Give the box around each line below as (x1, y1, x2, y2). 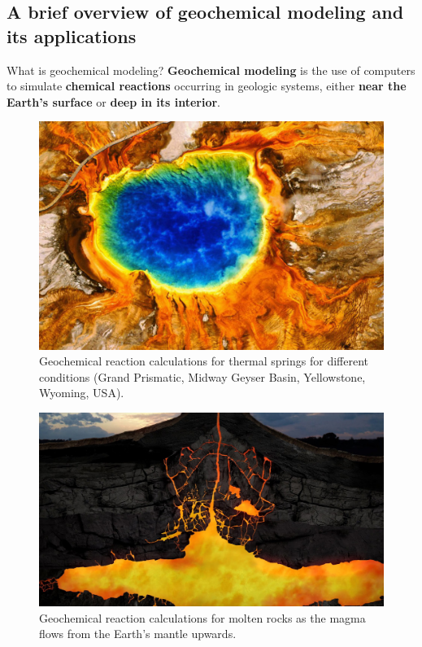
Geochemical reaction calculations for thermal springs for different (39, 352, 369, 369)
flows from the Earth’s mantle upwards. (39, 625, 237, 642)
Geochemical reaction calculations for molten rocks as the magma (39, 609, 366, 626)
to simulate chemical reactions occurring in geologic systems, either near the (7, 77, 407, 94)
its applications (7, 23, 137, 48)
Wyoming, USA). (39, 384, 124, 401)
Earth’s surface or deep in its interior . (7, 93, 220, 110)
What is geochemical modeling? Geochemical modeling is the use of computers (7, 61, 415, 78)
